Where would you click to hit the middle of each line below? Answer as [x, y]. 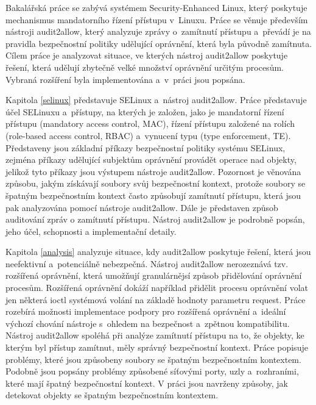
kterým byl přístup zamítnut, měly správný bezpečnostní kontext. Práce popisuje [157, 347]
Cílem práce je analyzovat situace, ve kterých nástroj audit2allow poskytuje [147, 55]
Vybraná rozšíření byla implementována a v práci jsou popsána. [125, 79]
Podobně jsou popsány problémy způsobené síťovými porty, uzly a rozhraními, [152, 371]
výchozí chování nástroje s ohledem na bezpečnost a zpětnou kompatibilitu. [148, 323]
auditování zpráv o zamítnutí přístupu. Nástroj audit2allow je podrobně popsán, [155, 219]
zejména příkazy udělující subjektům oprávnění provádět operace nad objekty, [151, 159]
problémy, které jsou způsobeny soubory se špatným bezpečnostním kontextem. [153, 359]
